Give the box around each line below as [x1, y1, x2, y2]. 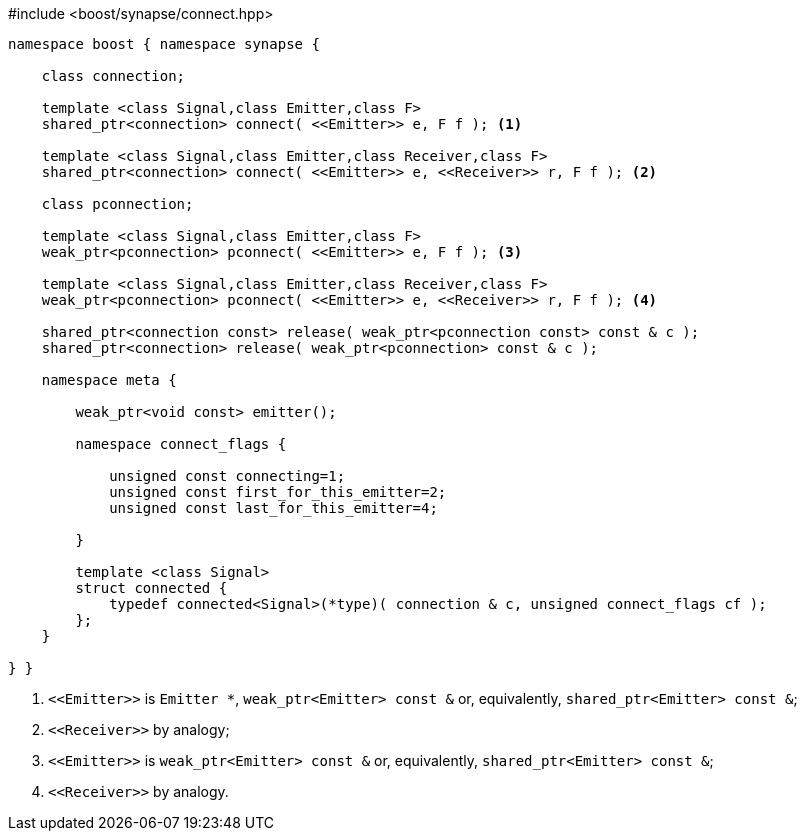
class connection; [41, 68, 186, 84]
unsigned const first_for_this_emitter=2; [109, 484, 447, 500]
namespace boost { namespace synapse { [8, 36, 320, 52]
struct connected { [75, 580, 228, 596]
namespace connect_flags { [75, 436, 287, 452]
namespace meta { [41, 372, 177, 388]
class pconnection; [41, 196, 194, 212]
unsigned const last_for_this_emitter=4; [109, 500, 438, 516]
